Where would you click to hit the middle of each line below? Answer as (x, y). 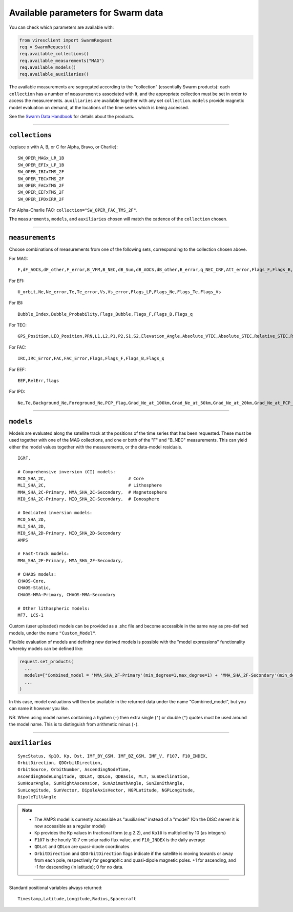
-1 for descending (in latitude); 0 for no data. (79, 867)
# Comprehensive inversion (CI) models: (67, 472)
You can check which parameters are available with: (62, 27)
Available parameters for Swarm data (86, 13)
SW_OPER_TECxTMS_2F (41, 179)
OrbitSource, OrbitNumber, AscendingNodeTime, (74, 770)
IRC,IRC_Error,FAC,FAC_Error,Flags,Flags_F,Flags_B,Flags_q (91, 358)
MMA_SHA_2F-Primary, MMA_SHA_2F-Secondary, (71, 560)
